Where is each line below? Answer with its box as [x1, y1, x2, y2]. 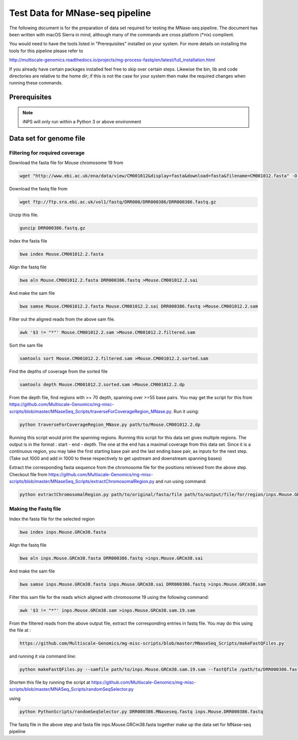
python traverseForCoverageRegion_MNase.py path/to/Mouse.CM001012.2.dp [19, 421, 201, 427]
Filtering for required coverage [9, 149, 85, 156]
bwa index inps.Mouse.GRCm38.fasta [19, 529, 106, 535]
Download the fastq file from [9, 186, 68, 192]
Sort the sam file [9, 342, 43, 348]
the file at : [9, 627, 31, 633]
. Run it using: [171, 408, 199, 414]
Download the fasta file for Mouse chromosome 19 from [9, 160, 124, 166]
